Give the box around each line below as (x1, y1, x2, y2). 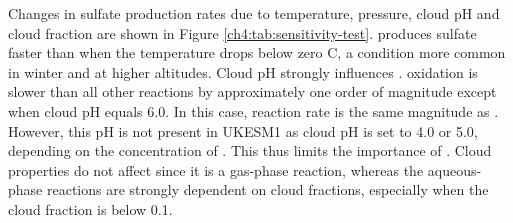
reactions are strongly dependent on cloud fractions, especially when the (46, 179, 489, 200)
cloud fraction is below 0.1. (8, 198, 173, 219)
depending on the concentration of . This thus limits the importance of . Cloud (8, 140, 492, 161)
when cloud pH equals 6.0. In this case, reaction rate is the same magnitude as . (8, 100, 499, 121)
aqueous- (427, 159, 482, 180)
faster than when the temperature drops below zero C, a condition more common (8, 42, 506, 63)
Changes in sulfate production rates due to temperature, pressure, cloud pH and (8, 3, 500, 23)
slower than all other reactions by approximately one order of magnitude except (8, 81, 497, 102)
